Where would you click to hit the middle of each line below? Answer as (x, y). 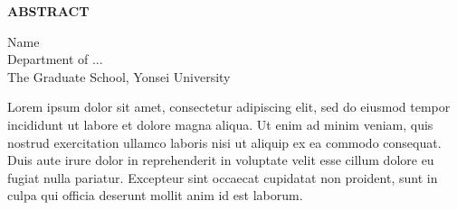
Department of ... (55, 59)
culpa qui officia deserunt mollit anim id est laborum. (155, 195)
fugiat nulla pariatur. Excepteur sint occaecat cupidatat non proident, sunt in (223, 177)
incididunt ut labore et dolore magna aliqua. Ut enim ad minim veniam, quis (220, 124)
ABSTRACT (48, 11)
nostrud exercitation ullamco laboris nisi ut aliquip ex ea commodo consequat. (224, 142)
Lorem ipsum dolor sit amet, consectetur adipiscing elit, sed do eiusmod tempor (229, 107)
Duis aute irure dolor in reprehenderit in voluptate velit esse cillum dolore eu (221, 160)
